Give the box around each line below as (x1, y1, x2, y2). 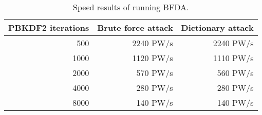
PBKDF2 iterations (8, 22, 89, 33)
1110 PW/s (213, 52, 254, 64)
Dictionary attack (181, 22, 254, 33)
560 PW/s (217, 67, 254, 79)
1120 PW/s (132, 52, 173, 64)
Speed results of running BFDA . (73, 1, 189, 13)
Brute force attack (97, 22, 173, 33)
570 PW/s (136, 67, 173, 79)
